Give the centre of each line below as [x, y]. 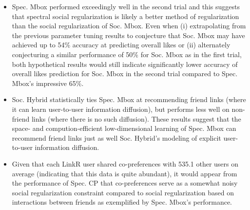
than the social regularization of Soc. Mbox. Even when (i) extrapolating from [129, 26]
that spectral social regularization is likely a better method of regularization [125, 16]
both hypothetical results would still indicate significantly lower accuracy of [125, 64]
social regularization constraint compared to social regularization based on [123, 192]
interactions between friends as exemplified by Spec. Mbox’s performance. [122, 202]
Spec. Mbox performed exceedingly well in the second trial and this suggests [126, 6]
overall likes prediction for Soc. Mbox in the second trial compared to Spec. [125, 73]
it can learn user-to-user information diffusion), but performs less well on [121, 109]
